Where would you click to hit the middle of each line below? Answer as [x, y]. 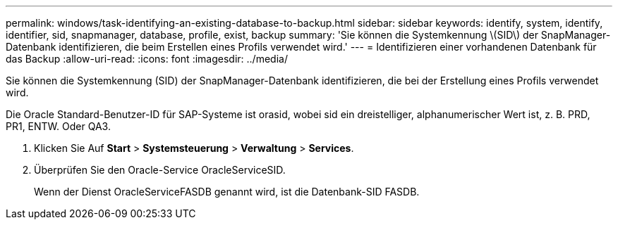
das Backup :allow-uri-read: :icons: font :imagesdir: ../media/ [147, 59]
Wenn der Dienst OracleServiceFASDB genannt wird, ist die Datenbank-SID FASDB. [227, 192]
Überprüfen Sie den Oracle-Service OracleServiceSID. [160, 170]
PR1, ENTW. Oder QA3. [58, 126]
